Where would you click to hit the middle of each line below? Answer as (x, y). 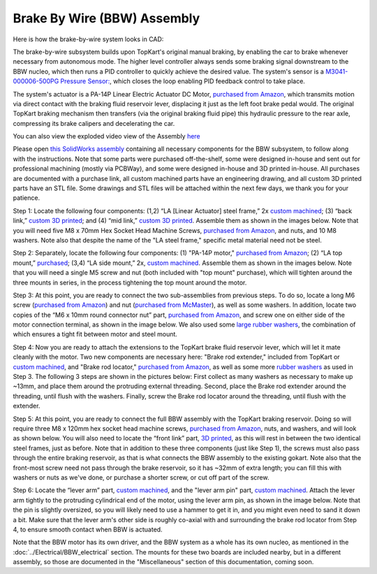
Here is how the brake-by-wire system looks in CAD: (88, 39)
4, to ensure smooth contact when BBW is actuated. (88, 529)
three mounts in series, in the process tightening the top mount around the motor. (130, 282)
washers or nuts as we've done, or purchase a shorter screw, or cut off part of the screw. (141, 477)
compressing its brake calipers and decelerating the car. (94, 123)
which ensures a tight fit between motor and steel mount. (95, 334)
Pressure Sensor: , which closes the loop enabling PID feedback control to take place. (183, 81)
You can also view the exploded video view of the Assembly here (106, 136)
